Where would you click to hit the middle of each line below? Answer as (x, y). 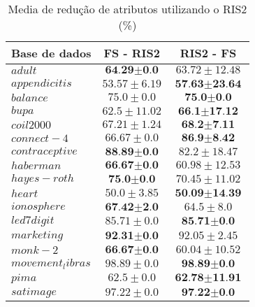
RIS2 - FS (208, 53)
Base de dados (51, 53)
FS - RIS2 (132, 53)
